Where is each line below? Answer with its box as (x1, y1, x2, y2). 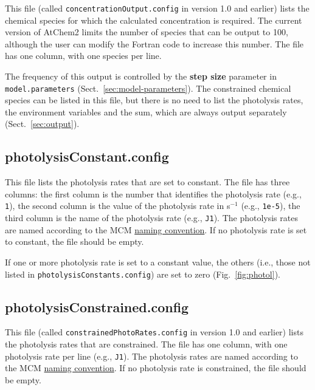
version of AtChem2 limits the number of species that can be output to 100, (5, 26, 288, 38)
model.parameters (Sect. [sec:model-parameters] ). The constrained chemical (5, 81, 291, 94)
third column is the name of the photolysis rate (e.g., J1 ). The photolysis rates (5, 211, 298, 224)
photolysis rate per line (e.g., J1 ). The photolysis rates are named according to (5, 349, 298, 362)
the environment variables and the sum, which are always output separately (5, 105, 287, 118)
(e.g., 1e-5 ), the (241, 199, 300, 212)
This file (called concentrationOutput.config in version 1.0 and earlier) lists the (5, 2, 310, 14)
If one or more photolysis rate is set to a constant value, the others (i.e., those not (5, 255, 311, 268)
